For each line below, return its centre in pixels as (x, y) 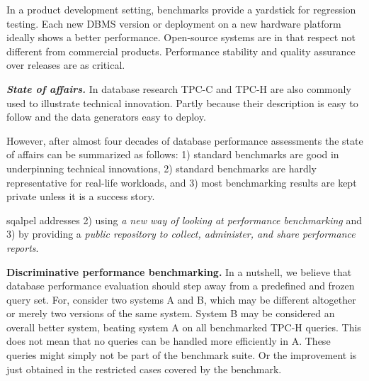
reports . (23, 247)
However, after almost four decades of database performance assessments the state (185, 140)
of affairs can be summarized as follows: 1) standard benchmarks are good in (173, 154)
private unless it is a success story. (81, 196)
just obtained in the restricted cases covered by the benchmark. (144, 369)
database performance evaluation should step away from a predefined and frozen (181, 286)
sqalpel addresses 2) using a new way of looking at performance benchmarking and (184, 220)
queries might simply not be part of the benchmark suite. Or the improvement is (182, 355)
